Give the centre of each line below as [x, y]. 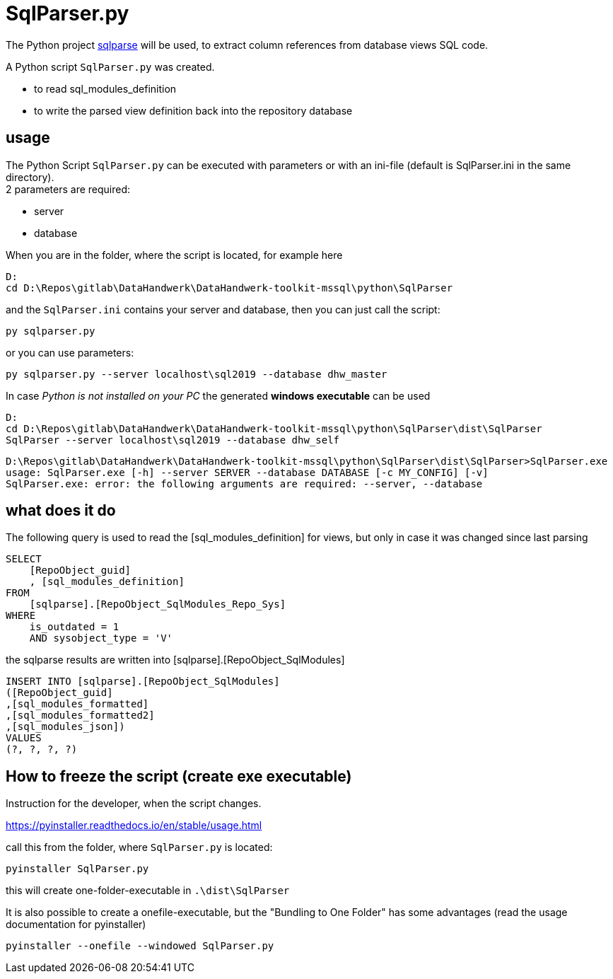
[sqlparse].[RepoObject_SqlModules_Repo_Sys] [158, 604]
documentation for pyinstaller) [76, 925]
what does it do [61, 511]
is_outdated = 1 [74, 627]
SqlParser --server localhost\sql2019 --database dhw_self [173, 440]
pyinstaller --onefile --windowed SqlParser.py [140, 946]
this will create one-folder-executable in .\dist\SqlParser [148, 891]
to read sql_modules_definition [105, 88]
